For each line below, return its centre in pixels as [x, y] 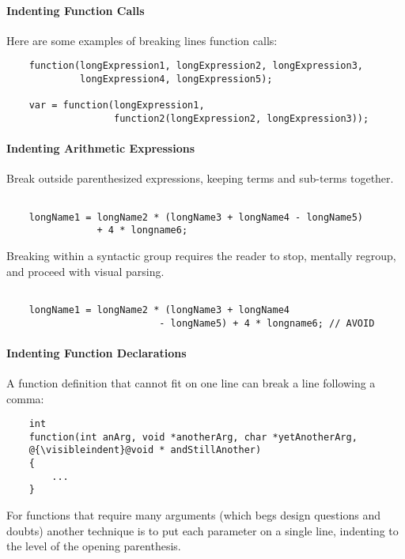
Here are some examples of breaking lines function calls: [142, 40]
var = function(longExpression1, [117, 106]
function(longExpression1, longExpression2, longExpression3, [196, 66]
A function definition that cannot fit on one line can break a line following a [191, 382]
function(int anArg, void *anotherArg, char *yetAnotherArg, [193, 437]
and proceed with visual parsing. [85, 271]
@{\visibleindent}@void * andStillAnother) [145, 450]
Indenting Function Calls [76, 10]
